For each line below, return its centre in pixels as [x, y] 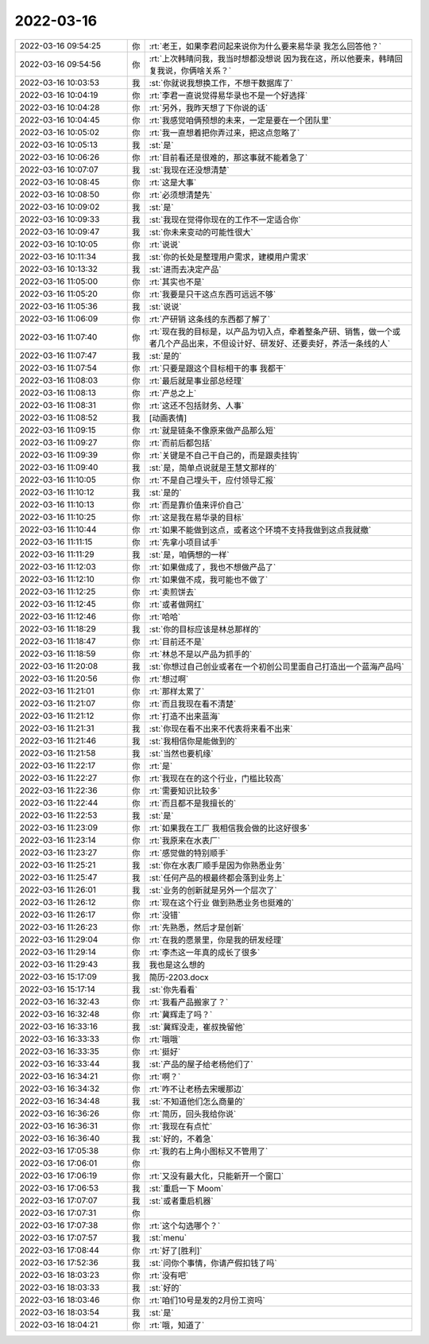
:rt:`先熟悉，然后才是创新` [197, 927]
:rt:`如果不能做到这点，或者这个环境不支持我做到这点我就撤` [260, 530]
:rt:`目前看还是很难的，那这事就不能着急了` [228, 157]
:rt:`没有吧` [169, 1275]
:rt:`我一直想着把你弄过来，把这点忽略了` [224, 133]
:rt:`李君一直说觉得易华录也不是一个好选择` [228, 95]
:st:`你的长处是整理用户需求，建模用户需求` [229, 257]
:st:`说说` [165, 306]
